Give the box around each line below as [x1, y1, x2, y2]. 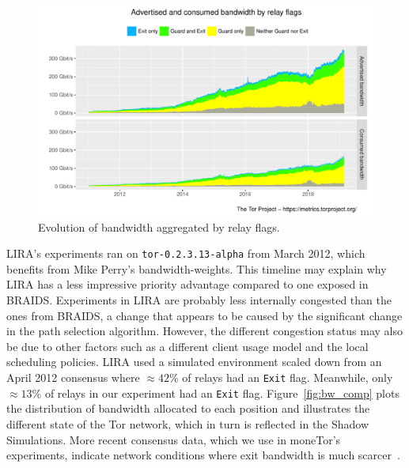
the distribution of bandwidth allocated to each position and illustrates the [6, 400, 370, 417]
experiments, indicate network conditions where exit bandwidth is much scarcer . [6, 447, 400, 463]
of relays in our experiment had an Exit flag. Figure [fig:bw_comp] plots [44, 384, 400, 401]
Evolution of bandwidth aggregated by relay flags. [38, 218, 280, 235]
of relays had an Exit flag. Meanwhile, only [182, 369, 393, 385]
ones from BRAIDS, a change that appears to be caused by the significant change [6, 307, 403, 323]
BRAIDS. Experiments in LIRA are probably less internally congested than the [6, 292, 392, 308]
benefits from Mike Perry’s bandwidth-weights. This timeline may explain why [6, 260, 387, 277]
